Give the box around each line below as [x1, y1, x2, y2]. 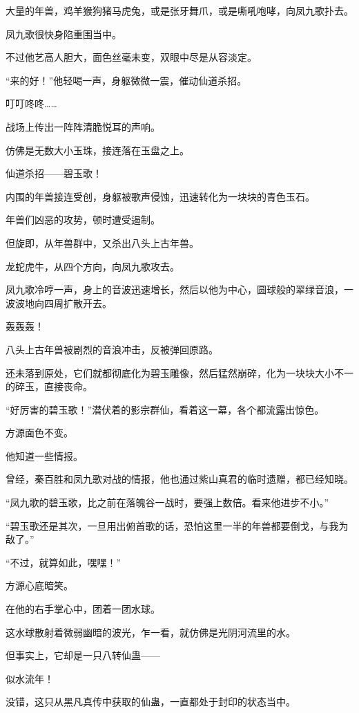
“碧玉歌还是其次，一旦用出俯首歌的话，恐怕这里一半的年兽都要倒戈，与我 [6, 518, 339, 533]
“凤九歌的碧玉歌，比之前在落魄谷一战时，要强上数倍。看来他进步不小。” [6, 495, 329, 510]
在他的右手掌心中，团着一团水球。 [6, 602, 160, 616]
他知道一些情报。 [6, 448, 83, 463]
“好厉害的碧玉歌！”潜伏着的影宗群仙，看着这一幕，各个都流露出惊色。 [6, 402, 324, 416]
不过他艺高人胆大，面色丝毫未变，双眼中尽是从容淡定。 [6, 50, 257, 64]
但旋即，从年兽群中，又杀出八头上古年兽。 [6, 235, 199, 250]
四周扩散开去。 [43, 295, 112, 310]
